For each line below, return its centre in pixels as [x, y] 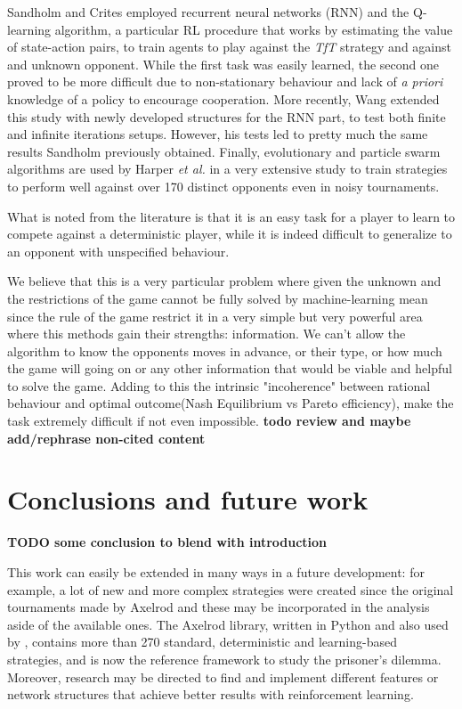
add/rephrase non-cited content [106, 438]
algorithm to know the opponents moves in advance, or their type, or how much [225, 350]
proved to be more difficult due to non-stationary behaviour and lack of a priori [225, 81]
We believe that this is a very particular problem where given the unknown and [224, 281]
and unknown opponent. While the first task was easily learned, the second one [223, 64]
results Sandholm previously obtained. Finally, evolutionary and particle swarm [224, 151]
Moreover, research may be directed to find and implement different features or [223, 676]
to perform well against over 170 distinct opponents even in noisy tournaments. [223, 186]
